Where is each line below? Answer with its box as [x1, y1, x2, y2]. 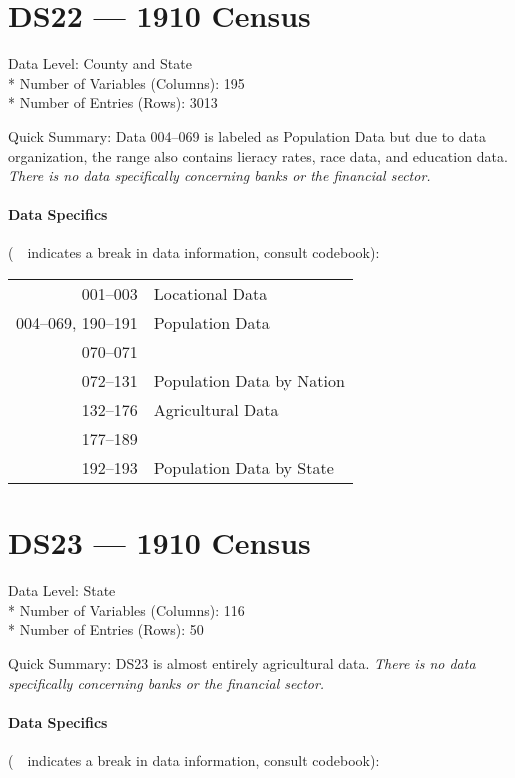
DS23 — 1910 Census [8, 522, 311, 563]
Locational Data [153, 282, 268, 306]
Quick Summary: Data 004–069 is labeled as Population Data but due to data [8, 125, 486, 146]
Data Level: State [8, 580, 116, 601]
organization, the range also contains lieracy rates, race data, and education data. [8, 145, 508, 166]
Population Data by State [153, 456, 334, 480]
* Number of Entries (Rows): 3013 [8, 92, 218, 113]
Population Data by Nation [153, 369, 345, 393]
